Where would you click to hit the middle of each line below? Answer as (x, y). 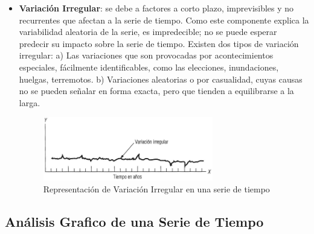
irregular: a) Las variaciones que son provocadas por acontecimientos (146, 55)
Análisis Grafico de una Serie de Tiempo (134, 221)
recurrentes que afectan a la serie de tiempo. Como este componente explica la (164, 20)
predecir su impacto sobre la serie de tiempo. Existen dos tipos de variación (159, 43)
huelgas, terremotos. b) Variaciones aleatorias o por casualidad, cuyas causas (161, 79)
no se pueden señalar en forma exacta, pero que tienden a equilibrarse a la (156, 91)
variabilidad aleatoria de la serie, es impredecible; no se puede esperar (148, 32)
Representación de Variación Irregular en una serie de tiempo (156, 188)
